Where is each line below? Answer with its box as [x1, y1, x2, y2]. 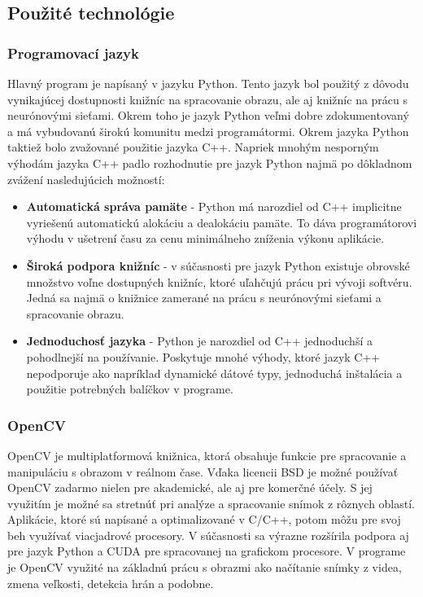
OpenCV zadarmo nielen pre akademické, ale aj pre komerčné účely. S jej [7, 479, 373, 496]
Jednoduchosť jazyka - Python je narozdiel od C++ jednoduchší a [26, 332, 373, 349]
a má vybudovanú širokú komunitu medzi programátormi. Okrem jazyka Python [7, 122, 409, 139]
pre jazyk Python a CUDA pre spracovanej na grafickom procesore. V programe [7, 542, 406, 560]
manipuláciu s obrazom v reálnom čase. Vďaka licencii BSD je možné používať [7, 463, 399, 480]
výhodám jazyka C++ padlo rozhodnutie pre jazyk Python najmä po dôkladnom [7, 154, 412, 171]
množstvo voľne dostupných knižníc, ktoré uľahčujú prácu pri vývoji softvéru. [26, 273, 412, 290]
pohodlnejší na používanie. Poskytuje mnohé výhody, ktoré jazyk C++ [26, 348, 381, 365]
